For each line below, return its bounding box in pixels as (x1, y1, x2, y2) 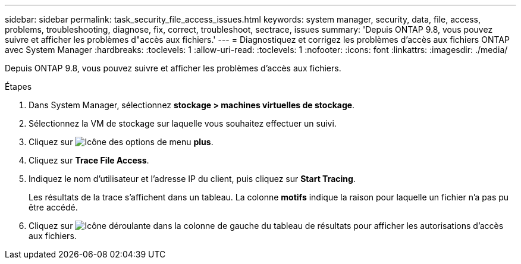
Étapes (5, 81, 32, 92)
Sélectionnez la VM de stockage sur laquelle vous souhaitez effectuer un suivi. (29, 118, 337, 128)
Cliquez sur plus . (29, 137, 214, 147)
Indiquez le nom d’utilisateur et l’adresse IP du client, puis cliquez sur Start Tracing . (29, 174, 356, 184)
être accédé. (29, 202, 78, 212)
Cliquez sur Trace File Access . (29, 155, 149, 165)
